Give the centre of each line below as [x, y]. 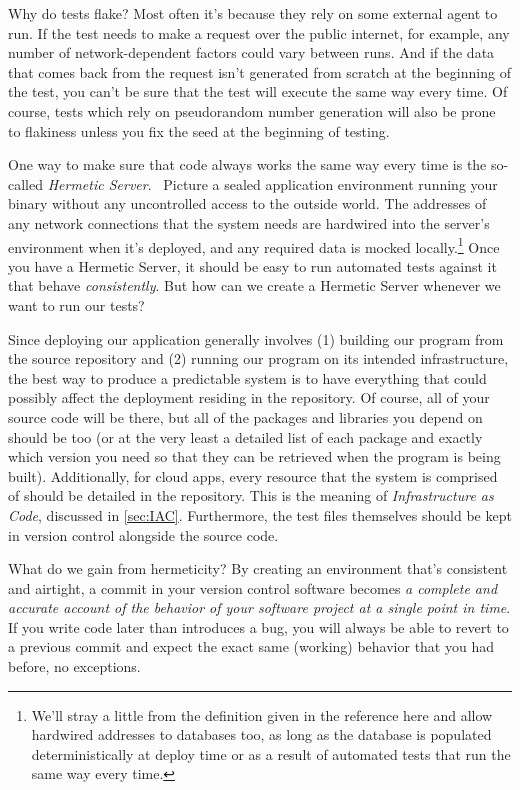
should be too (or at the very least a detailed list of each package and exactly [245, 436]
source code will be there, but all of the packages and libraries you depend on [245, 416]
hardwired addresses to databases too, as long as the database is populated [261, 734]
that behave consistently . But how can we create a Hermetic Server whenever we [254, 285]
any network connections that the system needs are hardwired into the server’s [249, 222]
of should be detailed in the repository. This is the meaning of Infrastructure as [251, 495]
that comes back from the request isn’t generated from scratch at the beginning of [259, 71]
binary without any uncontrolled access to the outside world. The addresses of [247, 203]
